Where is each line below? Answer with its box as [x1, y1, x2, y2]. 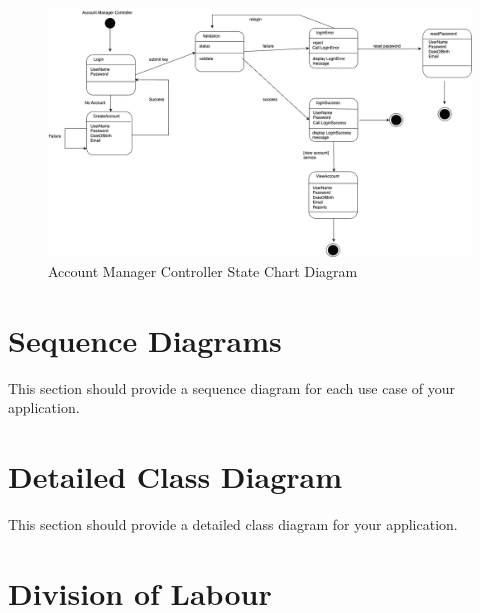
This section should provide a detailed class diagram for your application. [8, 513, 458, 534]
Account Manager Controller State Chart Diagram [48, 260, 358, 281]
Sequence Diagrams [8, 319, 282, 360]
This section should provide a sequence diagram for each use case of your [8, 377, 456, 398]
